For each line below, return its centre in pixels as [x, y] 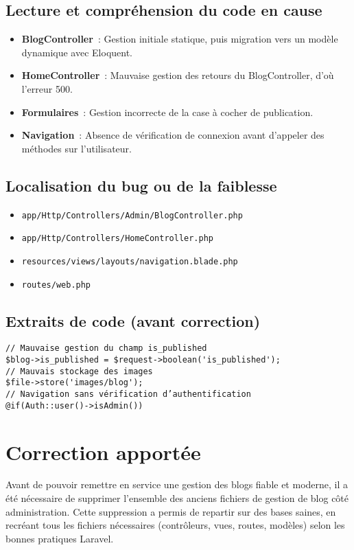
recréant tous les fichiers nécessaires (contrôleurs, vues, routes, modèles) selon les [175, 525]
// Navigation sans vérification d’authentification [128, 394]
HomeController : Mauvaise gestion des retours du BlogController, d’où [178, 75]
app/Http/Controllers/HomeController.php [117, 239]
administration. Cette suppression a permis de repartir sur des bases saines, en [171, 511]
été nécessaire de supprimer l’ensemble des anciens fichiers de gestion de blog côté [177, 498]
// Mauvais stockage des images [79, 371]
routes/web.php [56, 285]
